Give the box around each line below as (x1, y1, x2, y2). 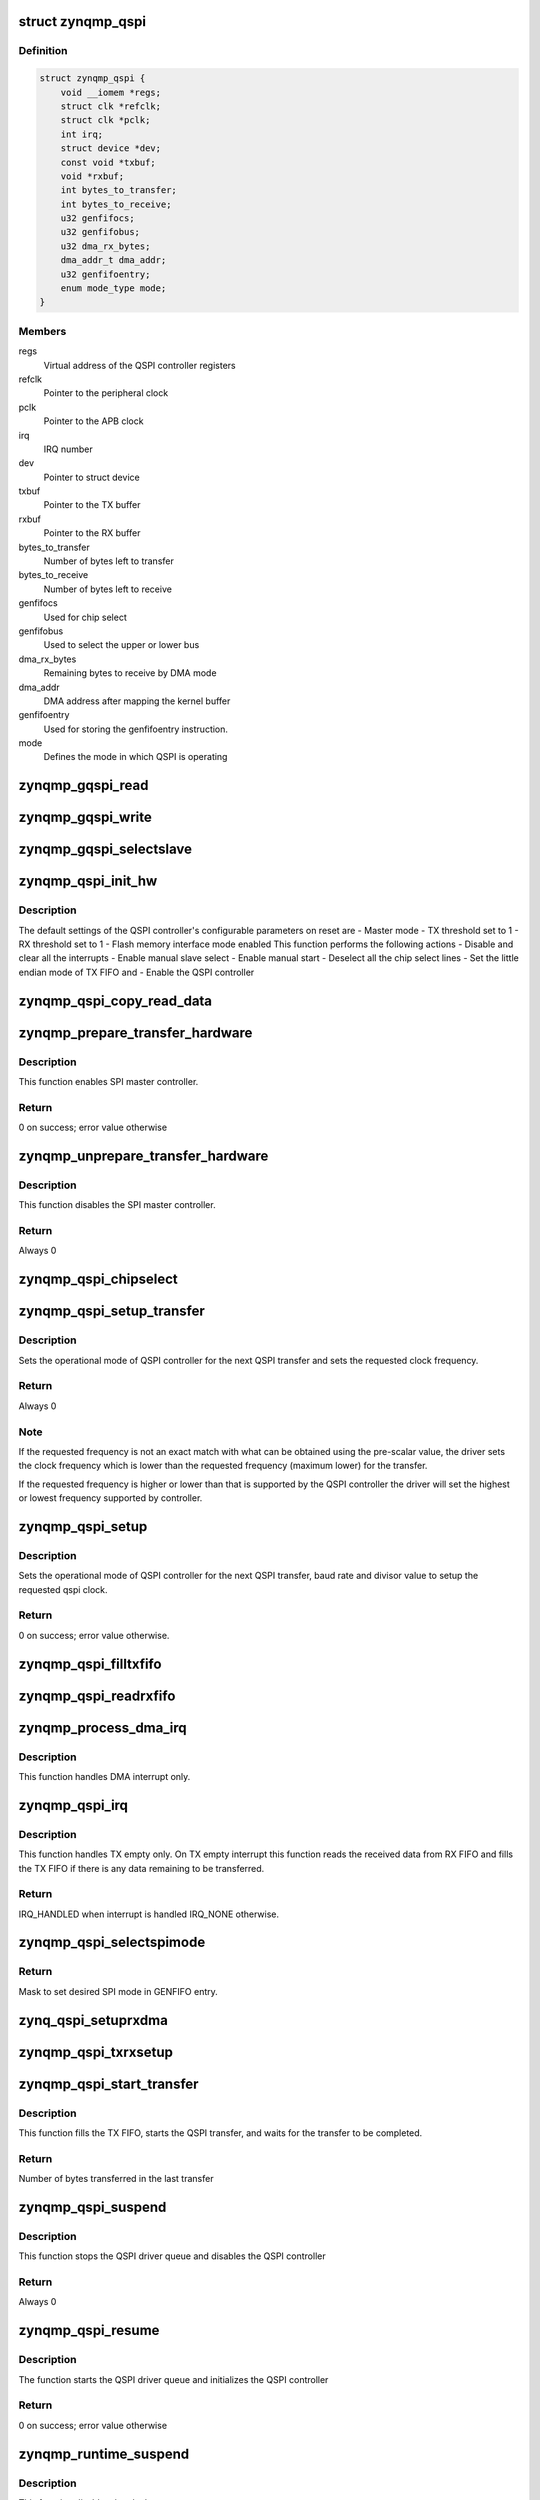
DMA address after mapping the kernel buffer (43, 695, 231, 707)
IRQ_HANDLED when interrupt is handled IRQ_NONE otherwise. (18, 1908, 280, 1920)
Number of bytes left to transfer (43, 555, 174, 567)
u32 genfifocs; (60, 213, 135, 224)
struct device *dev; (60, 143, 162, 154)
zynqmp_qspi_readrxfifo (18, 1687, 176, 1704)
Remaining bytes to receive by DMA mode (43, 667, 217, 679)
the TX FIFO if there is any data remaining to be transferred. (18, 1862, 265, 1874)
